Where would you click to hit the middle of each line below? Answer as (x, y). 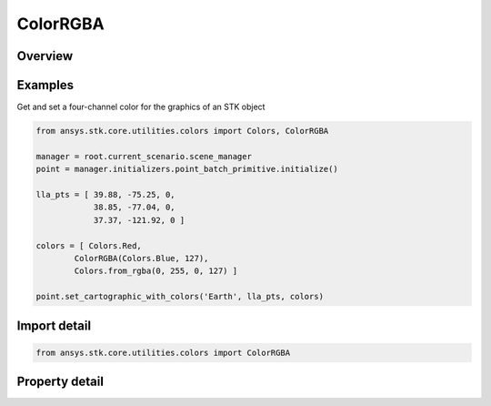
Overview (45, 56)
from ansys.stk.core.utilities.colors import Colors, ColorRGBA (182, 131)
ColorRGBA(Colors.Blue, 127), (141, 258)
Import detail (54, 325)
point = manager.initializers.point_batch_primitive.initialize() (187, 169)
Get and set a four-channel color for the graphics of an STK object (141, 107)
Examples (45, 85)
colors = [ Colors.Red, (89, 245)
